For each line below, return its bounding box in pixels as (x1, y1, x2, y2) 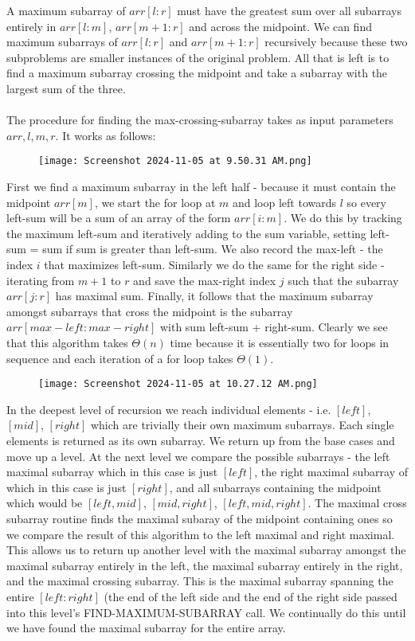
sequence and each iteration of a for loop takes (6, 350, 233, 366)
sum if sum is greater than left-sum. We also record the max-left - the (42, 240, 383, 257)
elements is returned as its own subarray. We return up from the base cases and (6, 432, 395, 448)
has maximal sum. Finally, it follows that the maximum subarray (55, 287, 374, 304)
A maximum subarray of (6, 2, 126, 18)
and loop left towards (232, 193, 336, 210)
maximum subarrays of (6, 33, 118, 50)
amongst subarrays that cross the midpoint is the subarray (6, 303, 293, 319)
